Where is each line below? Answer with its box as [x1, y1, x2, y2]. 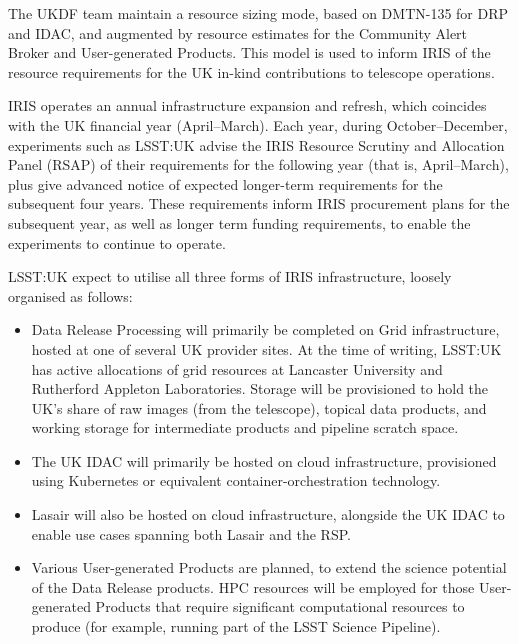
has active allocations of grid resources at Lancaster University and [31, 358, 443, 379]
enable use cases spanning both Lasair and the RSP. [31, 523, 351, 544]
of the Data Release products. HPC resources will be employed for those [31, 576, 475, 597]
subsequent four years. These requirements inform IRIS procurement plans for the [8, 193, 510, 214]
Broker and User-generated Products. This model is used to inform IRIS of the [8, 42, 491, 63]
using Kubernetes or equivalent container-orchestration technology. [31, 470, 441, 491]
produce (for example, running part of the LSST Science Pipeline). [31, 616, 441, 637]
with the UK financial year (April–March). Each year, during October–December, [8, 114, 508, 135]
